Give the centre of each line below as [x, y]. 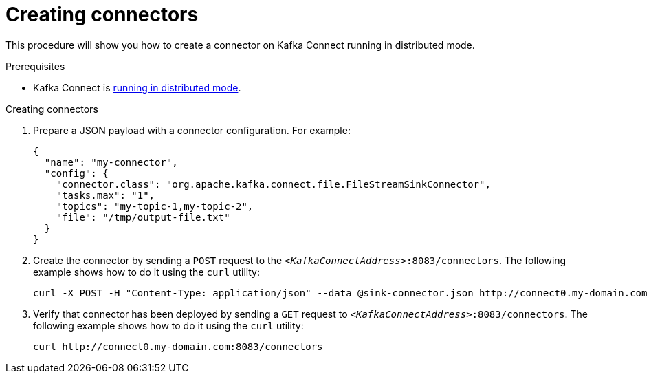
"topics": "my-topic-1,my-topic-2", [155, 206]
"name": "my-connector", [111, 162]
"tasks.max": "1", [106, 195]
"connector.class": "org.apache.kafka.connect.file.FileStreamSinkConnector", [273, 184]
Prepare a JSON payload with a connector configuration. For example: [192, 130]
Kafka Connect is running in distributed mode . [137, 87]
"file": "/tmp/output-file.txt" [143, 217]
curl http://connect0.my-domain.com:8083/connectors [178, 346]
